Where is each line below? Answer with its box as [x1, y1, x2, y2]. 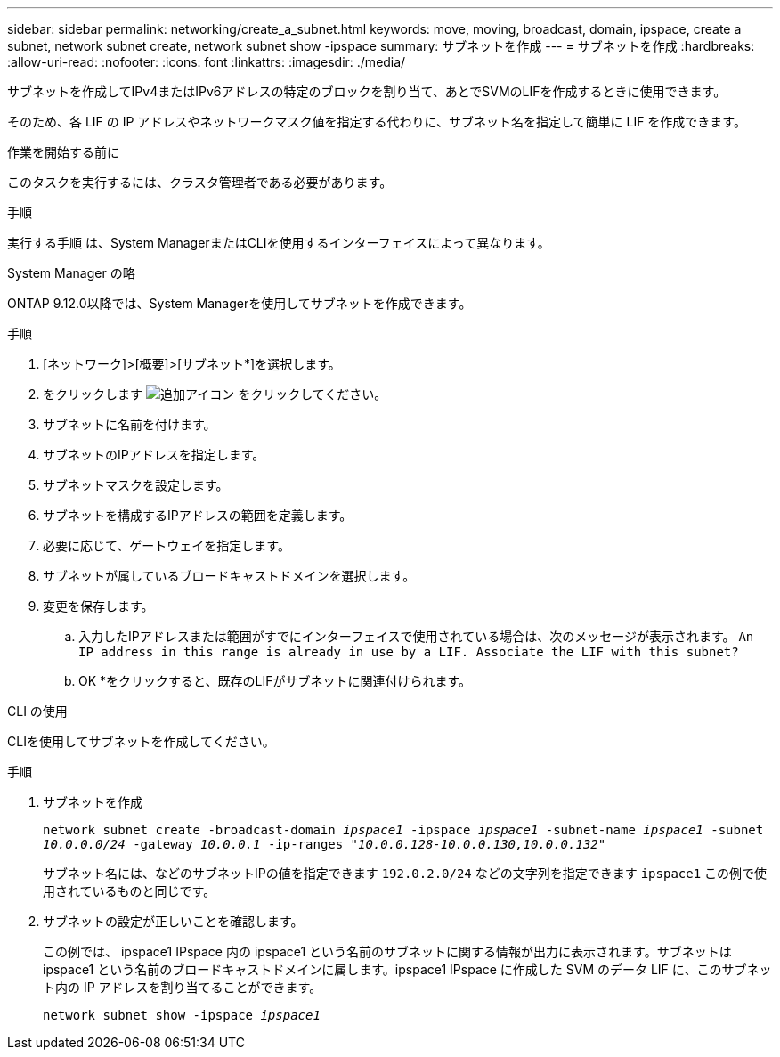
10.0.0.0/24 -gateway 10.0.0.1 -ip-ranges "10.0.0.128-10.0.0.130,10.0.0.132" [43, 837, 606, 851]
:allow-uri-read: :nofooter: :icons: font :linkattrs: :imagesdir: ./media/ [7, 54, 406, 69]
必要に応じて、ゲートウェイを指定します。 [43, 538, 290, 553]
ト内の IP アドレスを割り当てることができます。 [43, 980, 322, 995]
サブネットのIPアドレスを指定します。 [43, 447, 265, 462]
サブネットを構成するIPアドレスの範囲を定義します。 [43, 508, 353, 523]
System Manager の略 [7, 265, 135, 281]
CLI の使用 [7, 703, 68, 719]
